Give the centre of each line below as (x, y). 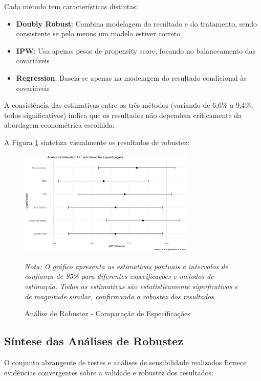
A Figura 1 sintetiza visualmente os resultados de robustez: (97, 142)
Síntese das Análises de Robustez (94, 341)
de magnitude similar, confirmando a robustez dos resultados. (121, 296)
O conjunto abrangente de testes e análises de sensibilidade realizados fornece (125, 362)
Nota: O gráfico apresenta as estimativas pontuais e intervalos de (126, 266)
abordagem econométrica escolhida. (59, 125)
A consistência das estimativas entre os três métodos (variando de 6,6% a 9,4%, (129, 105)
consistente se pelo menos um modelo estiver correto (98, 33)
